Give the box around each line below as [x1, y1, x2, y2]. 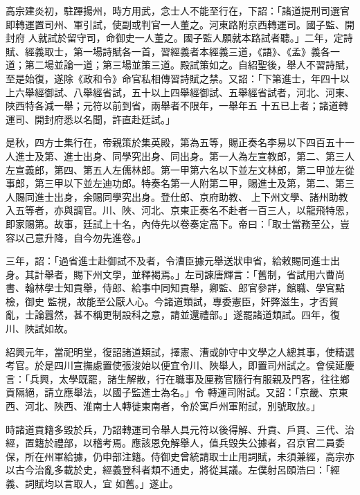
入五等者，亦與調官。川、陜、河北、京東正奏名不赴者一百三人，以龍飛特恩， [6, 203, 354, 217]
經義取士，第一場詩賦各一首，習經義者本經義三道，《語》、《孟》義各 [24, 44, 330, 58]
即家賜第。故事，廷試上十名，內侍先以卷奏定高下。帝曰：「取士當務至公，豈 [6, 216, 350, 231]
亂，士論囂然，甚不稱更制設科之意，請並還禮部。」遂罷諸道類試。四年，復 [6, 307, 340, 322]
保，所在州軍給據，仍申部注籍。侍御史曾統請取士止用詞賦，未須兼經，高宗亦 [6, 449, 354, 463]
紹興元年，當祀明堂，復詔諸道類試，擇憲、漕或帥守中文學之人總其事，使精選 [6, 344, 354, 359]
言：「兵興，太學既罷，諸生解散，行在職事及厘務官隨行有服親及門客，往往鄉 [6, 371, 350, 386]
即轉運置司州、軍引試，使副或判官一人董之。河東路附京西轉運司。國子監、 [6, 17, 345, 31]
